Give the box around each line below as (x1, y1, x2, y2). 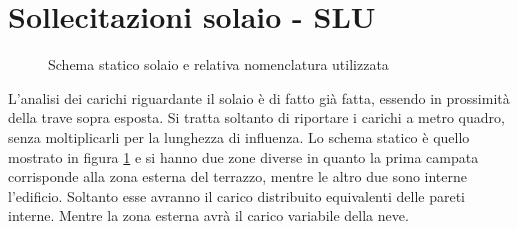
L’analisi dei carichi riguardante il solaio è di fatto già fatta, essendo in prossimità (8, 87, 510, 108)
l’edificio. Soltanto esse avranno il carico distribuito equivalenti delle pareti (8, 185, 465, 206)
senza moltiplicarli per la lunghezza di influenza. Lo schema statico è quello (8, 126, 470, 147)
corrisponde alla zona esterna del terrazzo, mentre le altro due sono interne (8, 166, 468, 187)
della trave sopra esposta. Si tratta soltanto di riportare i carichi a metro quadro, (8, 107, 505, 128)
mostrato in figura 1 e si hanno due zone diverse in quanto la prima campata (8, 146, 479, 167)
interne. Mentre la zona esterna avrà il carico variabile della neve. (8, 205, 409, 226)
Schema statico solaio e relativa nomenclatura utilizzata (48, 54, 389, 75)
